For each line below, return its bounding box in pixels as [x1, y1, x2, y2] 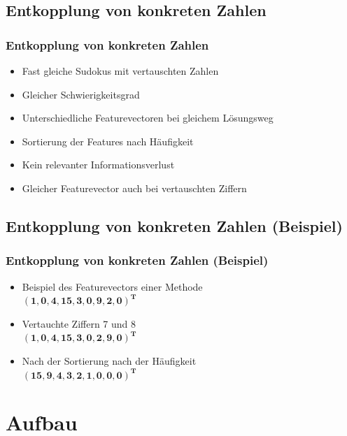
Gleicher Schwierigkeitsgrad [22, 87, 140, 101]
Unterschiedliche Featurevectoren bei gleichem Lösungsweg [22, 110, 274, 125]
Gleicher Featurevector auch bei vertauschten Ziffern [22, 180, 247, 195]
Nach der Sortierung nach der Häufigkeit [22, 353, 197, 368]
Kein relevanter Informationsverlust [22, 157, 175, 172]
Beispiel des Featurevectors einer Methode [22, 279, 203, 293]
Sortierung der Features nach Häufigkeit [22, 133, 194, 148]
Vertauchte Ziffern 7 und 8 [22, 316, 136, 330]
